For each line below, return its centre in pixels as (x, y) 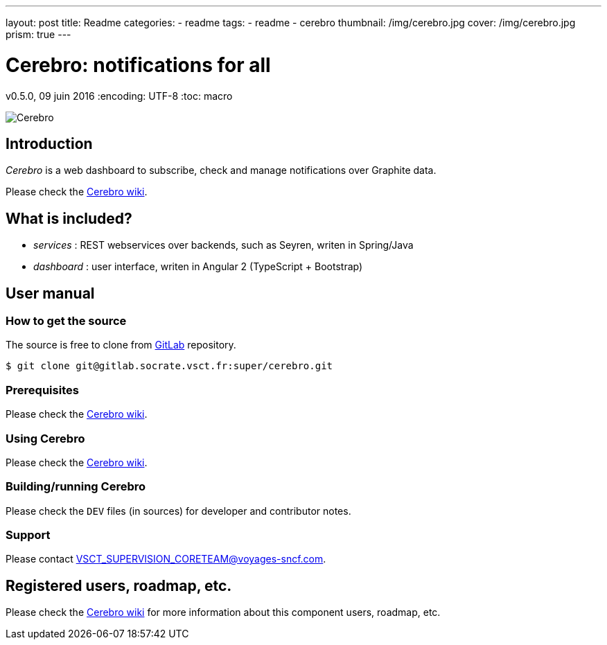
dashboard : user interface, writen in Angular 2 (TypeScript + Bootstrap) (198, 267)
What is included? (69, 218)
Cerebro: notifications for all (138, 65)
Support (28, 535)
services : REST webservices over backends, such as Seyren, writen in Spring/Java (223, 245)
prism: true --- (38, 34)
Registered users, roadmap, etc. (119, 585)
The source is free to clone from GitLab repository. (121, 345)
